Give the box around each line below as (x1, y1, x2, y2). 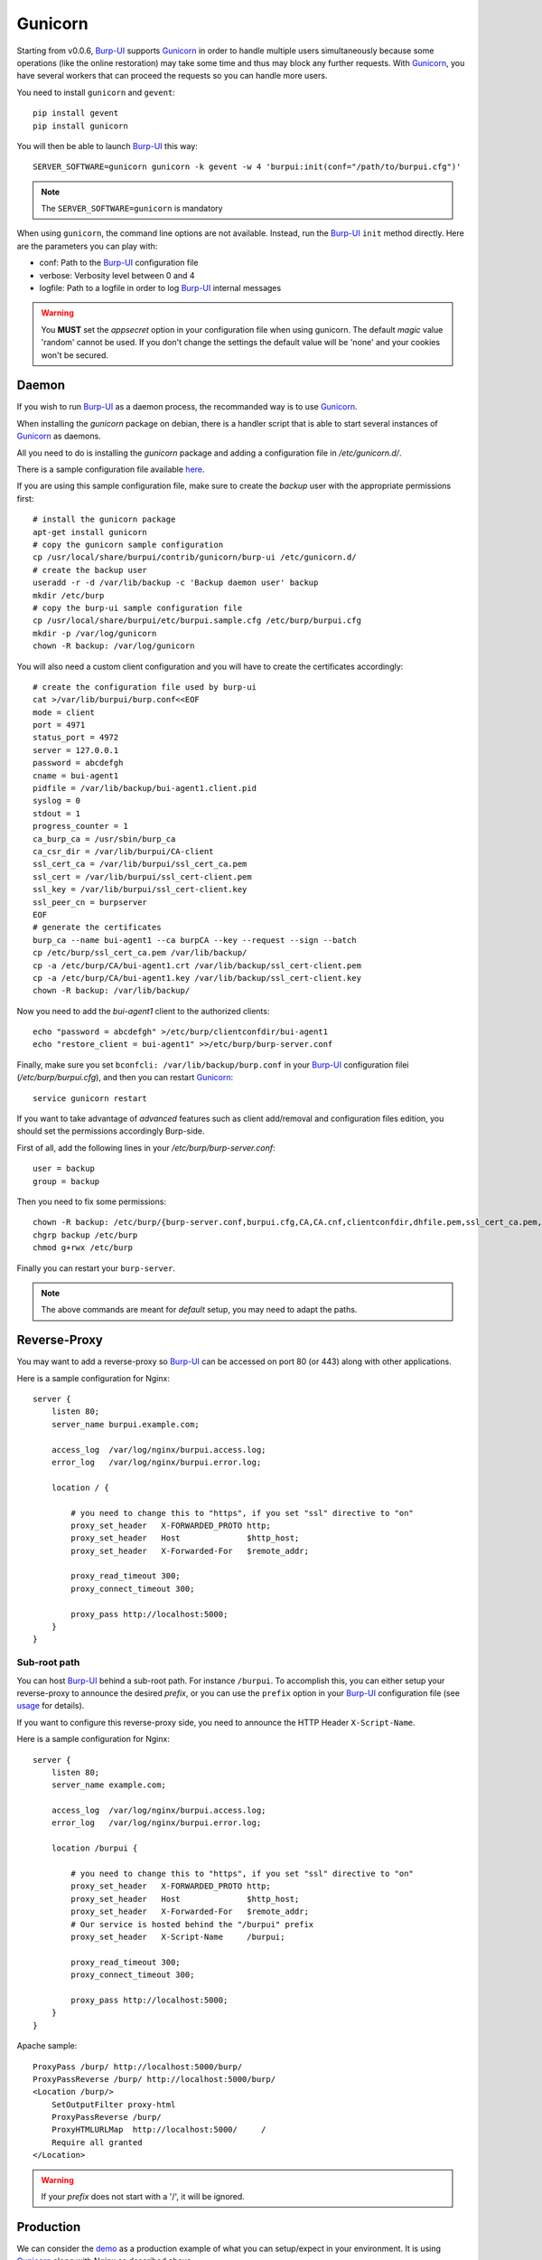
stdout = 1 (33, 808, 81, 818)
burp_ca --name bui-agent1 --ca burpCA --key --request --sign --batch (33, 935, 357, 945)
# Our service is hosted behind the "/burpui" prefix (70, 1919, 314, 1929)
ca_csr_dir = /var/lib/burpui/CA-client (33, 846, 214, 856)
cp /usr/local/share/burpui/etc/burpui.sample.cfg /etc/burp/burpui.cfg (33, 616, 361, 626)
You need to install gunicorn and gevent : (16, 87, 175, 98)
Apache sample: (16, 2040, 78, 2051)
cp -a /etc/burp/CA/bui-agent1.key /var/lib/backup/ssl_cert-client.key (33, 973, 361, 983)
